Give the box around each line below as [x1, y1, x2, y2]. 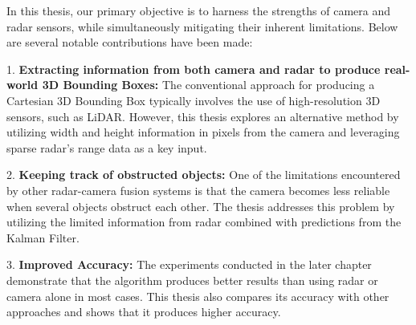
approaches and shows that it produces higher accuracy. [6, 303, 281, 320]
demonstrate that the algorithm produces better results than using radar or [6, 271, 378, 288]
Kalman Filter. [6, 229, 80, 246]
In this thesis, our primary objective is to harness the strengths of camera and [6, 2, 391, 18]
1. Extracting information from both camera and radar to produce [6, 60, 381, 77]
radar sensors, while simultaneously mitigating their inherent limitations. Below [6, 18, 398, 35]
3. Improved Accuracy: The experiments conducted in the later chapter [6, 256, 372, 273]
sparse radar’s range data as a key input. [6, 139, 207, 156]
